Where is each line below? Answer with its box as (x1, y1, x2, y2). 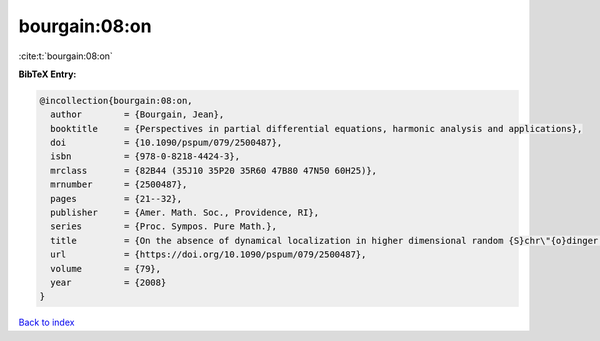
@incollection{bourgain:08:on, (39, 95, 194, 106)
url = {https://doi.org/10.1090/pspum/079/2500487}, (50, 249, 367, 260)
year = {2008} (50, 277, 167, 288)
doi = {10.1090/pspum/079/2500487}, (50, 137, 283, 149)
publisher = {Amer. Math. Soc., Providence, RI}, (50, 207, 320, 219)
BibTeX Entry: (18, 68, 77, 80)
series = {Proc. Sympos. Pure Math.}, (50, 221, 277, 232)
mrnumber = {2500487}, (50, 179, 188, 190)
